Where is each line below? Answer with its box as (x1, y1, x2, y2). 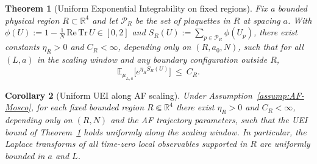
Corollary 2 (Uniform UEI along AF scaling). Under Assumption (5, 88, 252, 101)
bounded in (5, 149, 45, 162)
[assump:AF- (256, 88, 304, 101)
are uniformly (259, 137, 310, 150)
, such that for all (238, 40, 304, 53)
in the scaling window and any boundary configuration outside (37, 53, 268, 66)
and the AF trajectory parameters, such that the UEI (110, 113, 308, 126)
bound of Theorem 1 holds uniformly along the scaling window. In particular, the (5, 125, 307, 138)
